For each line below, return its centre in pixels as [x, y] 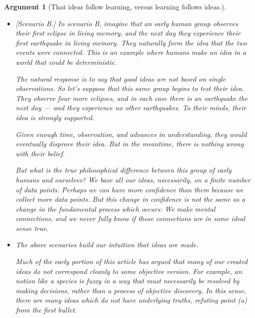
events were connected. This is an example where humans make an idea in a [131, 52]
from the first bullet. [46, 310]
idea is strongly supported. [55, 117]
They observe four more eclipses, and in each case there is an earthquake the [132, 98]
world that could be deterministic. [66, 62]
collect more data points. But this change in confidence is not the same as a [130, 199]
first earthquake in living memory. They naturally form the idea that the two [131, 42]
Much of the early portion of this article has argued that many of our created [131, 261]
